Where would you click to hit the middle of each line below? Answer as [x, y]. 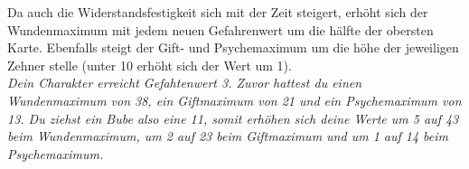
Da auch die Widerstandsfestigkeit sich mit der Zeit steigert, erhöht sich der [218, 12]
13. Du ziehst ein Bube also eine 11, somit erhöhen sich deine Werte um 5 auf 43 [233, 118]
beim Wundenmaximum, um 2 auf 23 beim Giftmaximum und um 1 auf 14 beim [228, 136]
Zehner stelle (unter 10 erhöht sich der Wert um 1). [150, 65]
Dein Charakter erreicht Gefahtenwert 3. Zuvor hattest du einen [185, 83]
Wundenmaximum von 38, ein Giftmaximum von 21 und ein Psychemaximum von [234, 100]
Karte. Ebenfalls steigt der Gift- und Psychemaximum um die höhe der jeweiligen [233, 47]
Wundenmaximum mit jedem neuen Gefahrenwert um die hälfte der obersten [220, 29]
